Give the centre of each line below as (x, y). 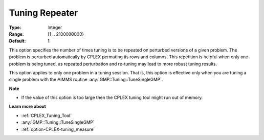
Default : (18, 41)
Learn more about (28, 106)
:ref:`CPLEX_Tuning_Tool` (46, 116)
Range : (16, 34)
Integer (55, 27)
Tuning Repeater (44, 13)
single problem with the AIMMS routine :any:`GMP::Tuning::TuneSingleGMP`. (86, 80)
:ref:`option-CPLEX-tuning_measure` (58, 129)
